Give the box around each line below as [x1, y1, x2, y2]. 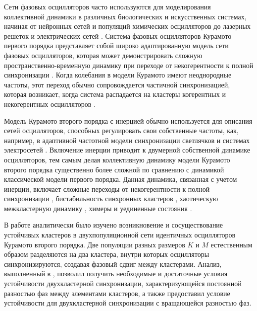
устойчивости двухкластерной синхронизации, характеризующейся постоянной [4, 278, 242, 289]
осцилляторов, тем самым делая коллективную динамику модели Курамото [4, 154, 230, 164]
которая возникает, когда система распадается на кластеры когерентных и [4, 89, 226, 99]
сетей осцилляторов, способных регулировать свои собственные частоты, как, [4, 125, 239, 136]
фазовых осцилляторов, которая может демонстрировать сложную [4, 50, 203, 60]
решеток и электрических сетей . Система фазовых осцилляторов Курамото [4, 30, 232, 41]
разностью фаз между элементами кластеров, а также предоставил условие [4, 288, 230, 298]
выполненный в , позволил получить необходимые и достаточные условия [4, 268, 228, 279]
